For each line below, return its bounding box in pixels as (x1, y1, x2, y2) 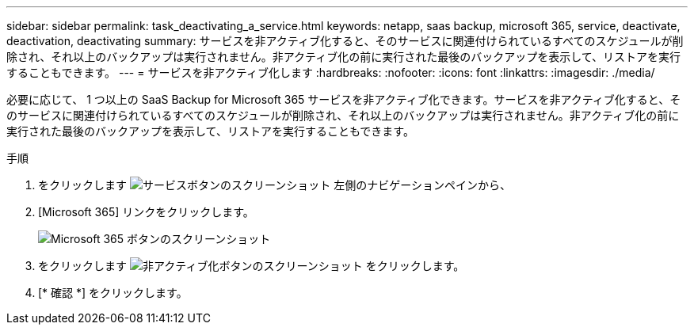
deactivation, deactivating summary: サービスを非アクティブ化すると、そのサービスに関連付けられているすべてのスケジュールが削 (6, 34, 684, 48)
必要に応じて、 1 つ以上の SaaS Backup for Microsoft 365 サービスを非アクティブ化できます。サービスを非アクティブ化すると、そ (6, 93, 681, 106)
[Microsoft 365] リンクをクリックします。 (38, 205, 254, 219)
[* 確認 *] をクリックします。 (38, 286, 188, 299)
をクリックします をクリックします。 (38, 259, 465, 272)
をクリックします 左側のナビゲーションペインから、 (38, 178, 511, 192)
